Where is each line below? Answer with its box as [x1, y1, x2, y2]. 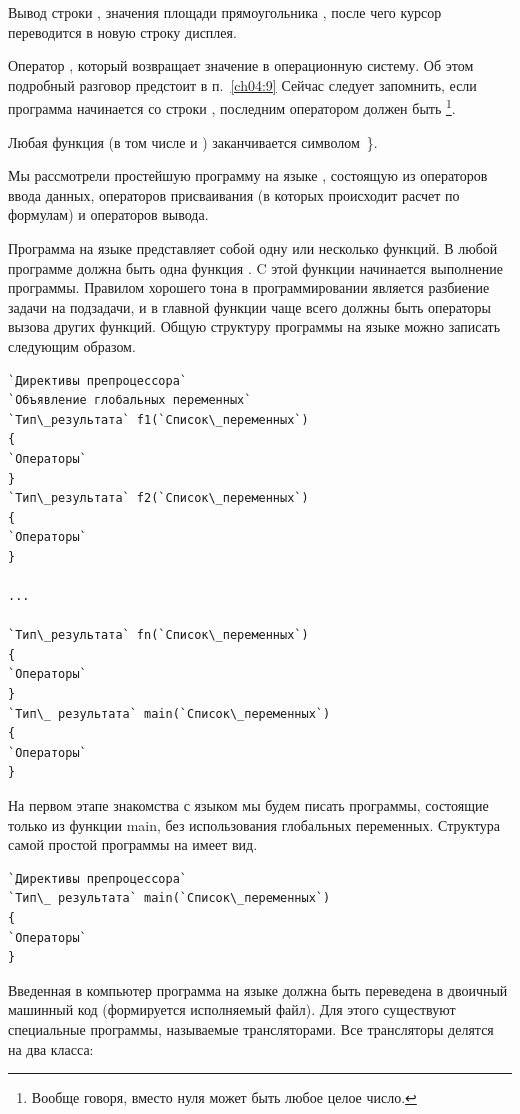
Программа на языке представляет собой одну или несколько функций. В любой [8, 238, 498, 258]
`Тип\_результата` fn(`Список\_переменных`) [8, 628, 309, 643]
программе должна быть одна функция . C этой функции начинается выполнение [8, 257, 503, 278]
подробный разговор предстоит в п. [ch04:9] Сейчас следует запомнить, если [8, 74, 477, 95]
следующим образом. [8, 335, 136, 356]
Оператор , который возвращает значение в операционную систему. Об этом [8, 55, 474, 76]
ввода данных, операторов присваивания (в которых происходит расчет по [8, 184, 460, 205]
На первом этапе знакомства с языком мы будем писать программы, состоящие [8, 795, 489, 816]
